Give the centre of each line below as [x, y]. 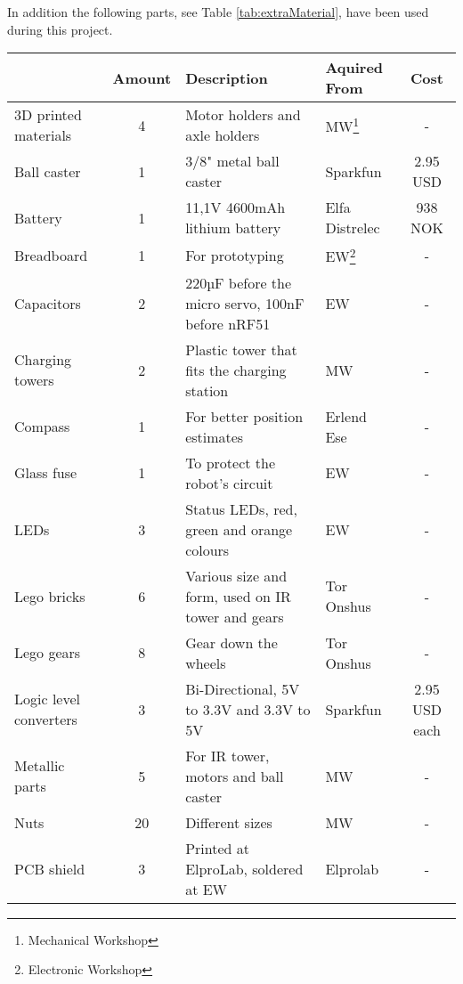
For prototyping [235, 255]
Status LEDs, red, [241, 508]
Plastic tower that [241, 349]
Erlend [346, 416]
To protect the [231, 462]
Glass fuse [46, 473]
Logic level [47, 699]
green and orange [239, 529]
